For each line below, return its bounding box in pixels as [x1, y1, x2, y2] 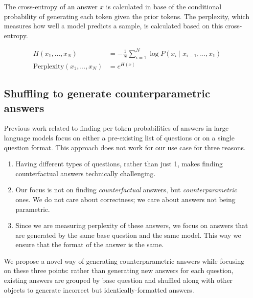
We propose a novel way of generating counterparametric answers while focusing [4, 255, 245, 266]
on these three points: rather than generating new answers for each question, [4, 265, 233, 275]
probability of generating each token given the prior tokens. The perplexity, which [4, 11, 250, 21]
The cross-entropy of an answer [4, 1, 98, 11]
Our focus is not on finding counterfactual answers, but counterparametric [15, 184, 237, 195]
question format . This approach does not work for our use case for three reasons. [4, 142, 246, 152]
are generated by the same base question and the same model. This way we [15, 229, 241, 240]
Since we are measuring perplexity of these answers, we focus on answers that [15, 220, 248, 230]
